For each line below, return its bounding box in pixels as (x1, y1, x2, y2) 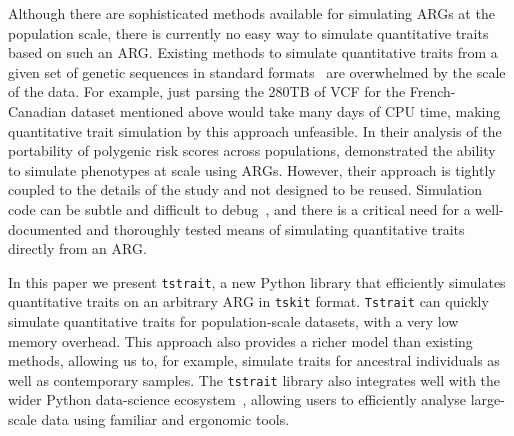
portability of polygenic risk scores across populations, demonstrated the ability (8, 140, 496, 161)
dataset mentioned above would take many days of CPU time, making (71, 100, 501, 121)
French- (409, 81, 456, 102)
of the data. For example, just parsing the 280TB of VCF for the (8, 81, 406, 102)
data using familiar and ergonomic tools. (41, 409, 290, 430)
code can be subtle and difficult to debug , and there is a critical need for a (8, 198, 471, 219)
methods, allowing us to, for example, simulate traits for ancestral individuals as (8, 350, 500, 371)
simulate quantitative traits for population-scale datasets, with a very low (8, 311, 459, 332)
